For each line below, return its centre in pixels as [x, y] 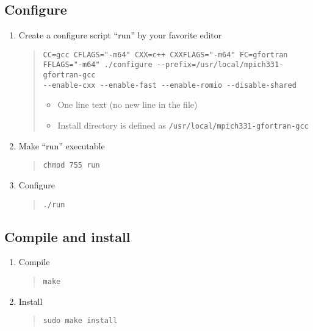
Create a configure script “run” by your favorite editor [120, 35]
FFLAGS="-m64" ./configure [98, 65]
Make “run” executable [62, 145]
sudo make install [80, 321]
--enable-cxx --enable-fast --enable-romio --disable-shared [170, 85]
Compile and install [67, 236]
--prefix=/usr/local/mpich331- [220, 65]
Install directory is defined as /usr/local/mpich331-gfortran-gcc [183, 125]
